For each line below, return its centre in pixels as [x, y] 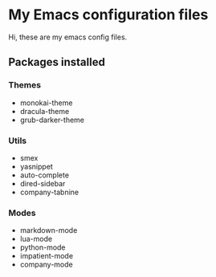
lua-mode [36, 239]
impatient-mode [47, 256]
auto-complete [45, 175]
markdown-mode [49, 230]
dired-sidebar [43, 183]
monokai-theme [46, 103]
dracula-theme [45, 111]
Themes [25, 85]
